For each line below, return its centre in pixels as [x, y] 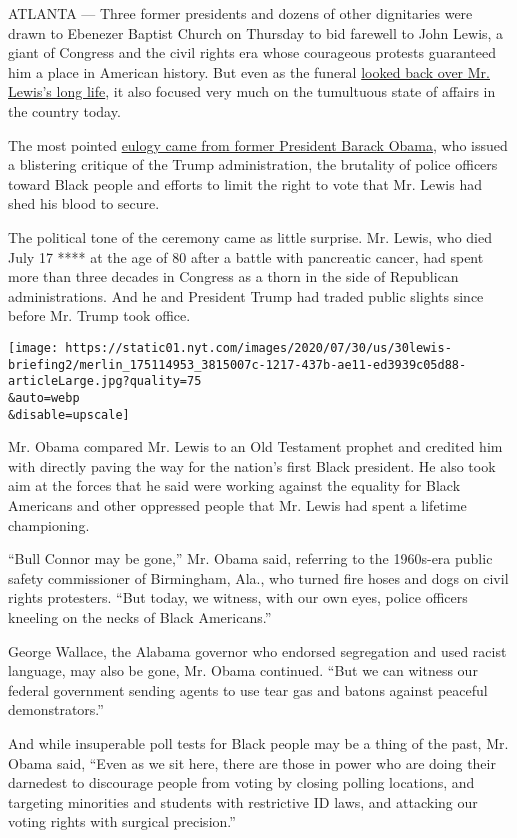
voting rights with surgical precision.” [122, 821]
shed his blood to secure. [84, 203]
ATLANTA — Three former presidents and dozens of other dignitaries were [240, 13]
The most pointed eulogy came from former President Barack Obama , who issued [258, 144]
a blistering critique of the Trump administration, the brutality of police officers [253, 164]
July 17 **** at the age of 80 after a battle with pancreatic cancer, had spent [246, 256]
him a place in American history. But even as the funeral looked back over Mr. [249, 71]
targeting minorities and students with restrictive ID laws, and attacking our [243, 801]
